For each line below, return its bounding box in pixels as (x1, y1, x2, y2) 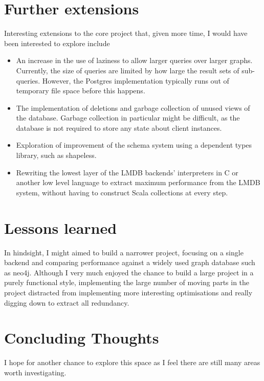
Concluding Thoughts (4, 327, 159, 348)
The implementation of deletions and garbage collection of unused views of (16, 102, 250, 113)
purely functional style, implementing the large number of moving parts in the (4, 277, 250, 288)
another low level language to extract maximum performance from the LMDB (16, 177, 260, 188)
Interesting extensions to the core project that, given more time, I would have (4, 28, 248, 38)
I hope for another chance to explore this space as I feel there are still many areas (4, 357, 260, 368)
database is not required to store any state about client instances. (16, 122, 222, 133)
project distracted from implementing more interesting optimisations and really (4, 287, 253, 297)
